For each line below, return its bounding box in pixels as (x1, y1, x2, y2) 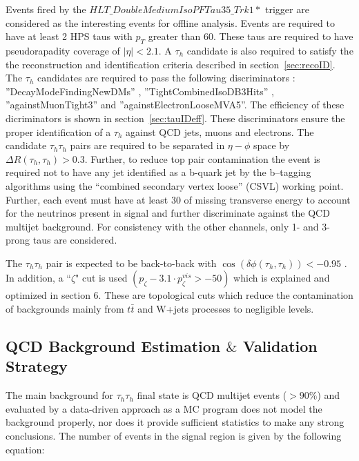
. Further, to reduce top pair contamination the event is (84, 151, 320, 166)
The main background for (6, 388, 114, 402)
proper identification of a (6, 124, 111, 139)
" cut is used (75, 271, 128, 285)
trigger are (264, 2, 309, 16)
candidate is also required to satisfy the (186, 43, 353, 57)
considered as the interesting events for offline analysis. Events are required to (6, 15, 335, 30)
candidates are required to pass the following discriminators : (37, 70, 295, 85)
